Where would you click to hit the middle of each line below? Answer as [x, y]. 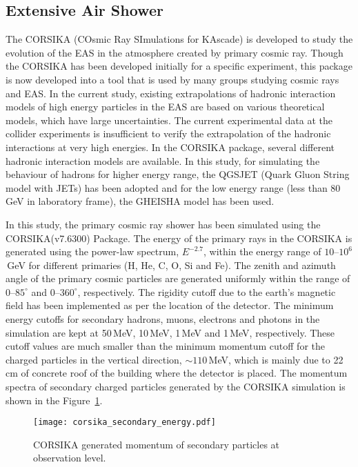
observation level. [70, 458]
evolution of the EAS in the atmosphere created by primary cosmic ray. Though [175, 52]
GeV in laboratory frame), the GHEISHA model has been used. [140, 201]
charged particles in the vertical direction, [94, 359]
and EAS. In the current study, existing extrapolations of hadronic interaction [171, 93]
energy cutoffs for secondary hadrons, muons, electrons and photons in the [163, 319]
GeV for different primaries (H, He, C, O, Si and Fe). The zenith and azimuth [171, 265]
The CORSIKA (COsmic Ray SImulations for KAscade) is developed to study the [179, 39]
